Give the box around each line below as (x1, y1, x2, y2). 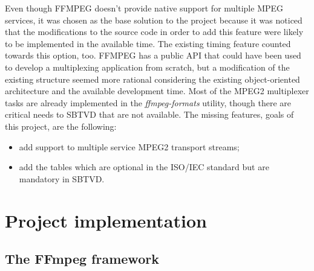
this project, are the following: (5, 120, 117, 132)
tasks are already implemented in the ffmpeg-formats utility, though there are (5, 96, 291, 109)
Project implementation (5, 208, 207, 232)
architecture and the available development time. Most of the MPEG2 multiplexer (5, 84, 309, 97)
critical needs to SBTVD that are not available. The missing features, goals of (5, 108, 294, 121)
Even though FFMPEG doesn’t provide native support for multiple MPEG (5, 2, 284, 14)
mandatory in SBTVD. (19, 172, 105, 185)
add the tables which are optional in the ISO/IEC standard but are (19, 161, 269, 173)
